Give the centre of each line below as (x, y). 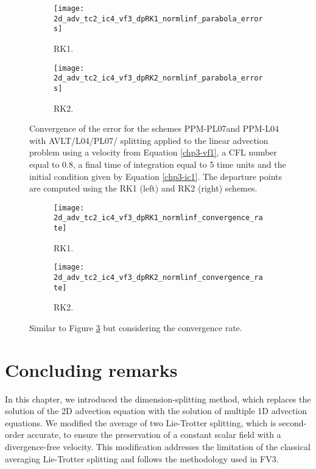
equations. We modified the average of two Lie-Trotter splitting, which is (141, 422)
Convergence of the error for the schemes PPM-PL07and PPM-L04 (154, 128)
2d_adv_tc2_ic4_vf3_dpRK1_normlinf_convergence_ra (158, 218)
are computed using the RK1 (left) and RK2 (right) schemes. (143, 188)
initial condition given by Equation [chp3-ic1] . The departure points (156, 176)
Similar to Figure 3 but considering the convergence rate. (136, 327)
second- (293, 422)
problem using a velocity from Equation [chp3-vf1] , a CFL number (153, 152)
